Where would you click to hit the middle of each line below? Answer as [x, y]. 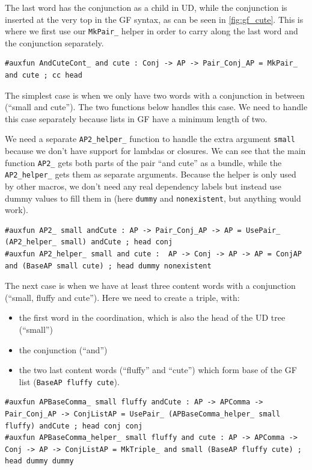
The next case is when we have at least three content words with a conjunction [150, 286]
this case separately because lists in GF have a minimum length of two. [136, 118]
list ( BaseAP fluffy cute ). [69, 381]
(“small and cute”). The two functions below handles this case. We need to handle [156, 107]
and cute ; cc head [44, 76]
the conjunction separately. [54, 42]
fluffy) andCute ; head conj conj [74, 426]
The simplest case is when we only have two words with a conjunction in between [155, 95]
